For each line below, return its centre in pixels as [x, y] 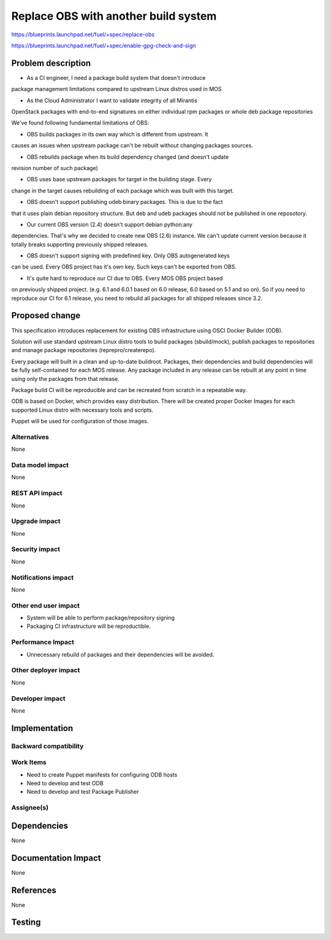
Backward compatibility [48, 746]
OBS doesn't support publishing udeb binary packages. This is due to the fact [125, 202]
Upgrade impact [36, 521]
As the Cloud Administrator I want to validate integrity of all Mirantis [112, 100]
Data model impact [40, 465]
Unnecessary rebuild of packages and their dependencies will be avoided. [120, 654]
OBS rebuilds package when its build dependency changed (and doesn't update [128, 157]
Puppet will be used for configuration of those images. [80, 421]
